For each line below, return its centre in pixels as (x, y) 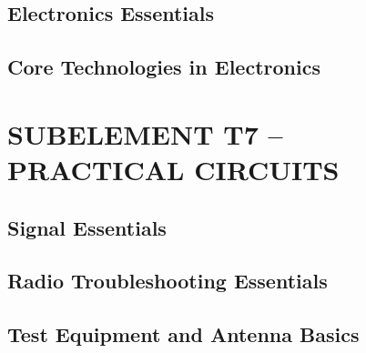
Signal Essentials (87, 227)
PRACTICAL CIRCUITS (173, 169)
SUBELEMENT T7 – (145, 133)
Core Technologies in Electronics (164, 67)
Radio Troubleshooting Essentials (168, 281)
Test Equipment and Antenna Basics (183, 334)
